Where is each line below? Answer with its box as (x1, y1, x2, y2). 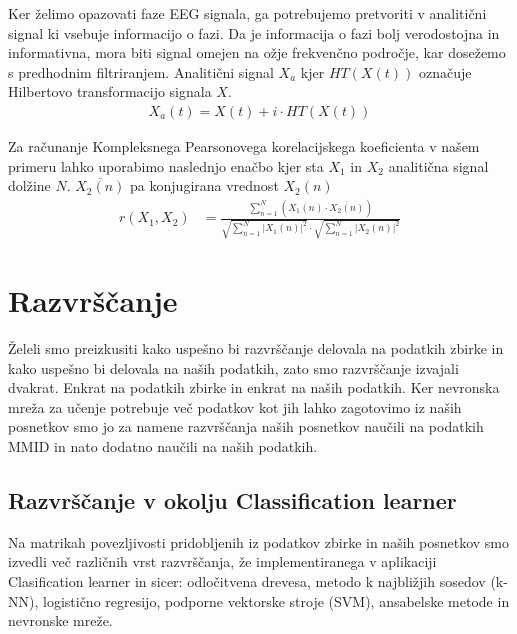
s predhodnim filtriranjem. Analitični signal (8, 61, 274, 82)
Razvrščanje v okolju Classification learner (8, 484, 457, 515)
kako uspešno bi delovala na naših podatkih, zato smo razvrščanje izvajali (8, 357, 459, 378)
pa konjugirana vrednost (130, 175, 279, 196)
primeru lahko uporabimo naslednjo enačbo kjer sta (8, 155, 324, 176)
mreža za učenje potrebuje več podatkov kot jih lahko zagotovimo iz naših (8, 396, 462, 417)
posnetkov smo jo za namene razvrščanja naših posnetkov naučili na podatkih (8, 416, 484, 437)
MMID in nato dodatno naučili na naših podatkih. (8, 435, 318, 456)
